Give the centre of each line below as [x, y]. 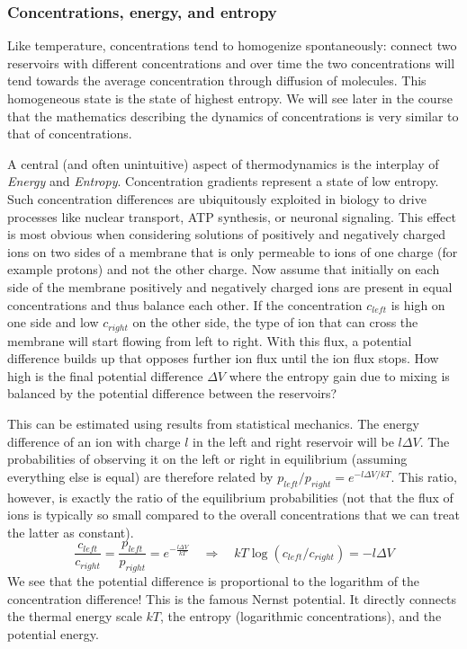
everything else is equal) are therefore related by [140, 476]
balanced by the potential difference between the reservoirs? [172, 393]
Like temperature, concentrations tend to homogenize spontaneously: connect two [232, 45]
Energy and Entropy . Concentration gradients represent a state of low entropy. [223, 181]
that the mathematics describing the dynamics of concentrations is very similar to [233, 116]
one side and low [53, 322]
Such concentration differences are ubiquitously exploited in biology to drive [217, 198]
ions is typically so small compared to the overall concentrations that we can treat [233, 515]
